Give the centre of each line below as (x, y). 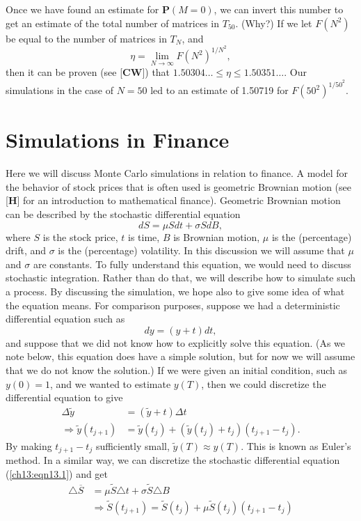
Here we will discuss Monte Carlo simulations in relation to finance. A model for (177, 173)
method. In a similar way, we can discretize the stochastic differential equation (173, 460)
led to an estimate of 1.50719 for (219, 90)
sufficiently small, (133, 445)
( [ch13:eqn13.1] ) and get (57, 473)
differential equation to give (64, 397)
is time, (144, 236)
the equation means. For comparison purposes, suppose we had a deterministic (173, 305)
